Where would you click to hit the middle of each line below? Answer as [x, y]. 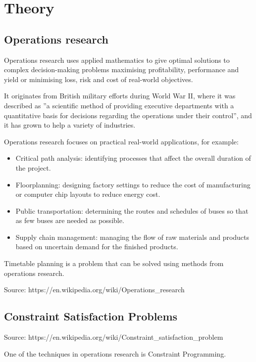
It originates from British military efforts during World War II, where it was [120, 96]
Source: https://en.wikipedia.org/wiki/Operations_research [94, 290]
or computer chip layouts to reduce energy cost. [88, 194]
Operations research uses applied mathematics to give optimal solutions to [117, 60]
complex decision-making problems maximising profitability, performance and [122, 69]
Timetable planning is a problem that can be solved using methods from [114, 263]
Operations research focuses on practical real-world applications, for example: [121, 141]
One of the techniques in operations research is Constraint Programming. [115, 353]
